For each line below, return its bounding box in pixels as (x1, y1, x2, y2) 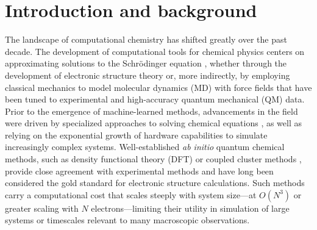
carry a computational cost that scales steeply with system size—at (5, 188, 257, 201)
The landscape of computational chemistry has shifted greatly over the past (5, 33, 287, 46)
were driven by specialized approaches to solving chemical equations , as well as (5, 117, 302, 129)
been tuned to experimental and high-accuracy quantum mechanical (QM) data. (5, 93, 305, 106)
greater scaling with (5, 201, 79, 214)
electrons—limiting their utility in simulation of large (91, 201, 290, 214)
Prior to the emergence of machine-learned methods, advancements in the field (5, 104, 298, 117)
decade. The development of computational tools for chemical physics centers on (5, 45, 305, 57)
